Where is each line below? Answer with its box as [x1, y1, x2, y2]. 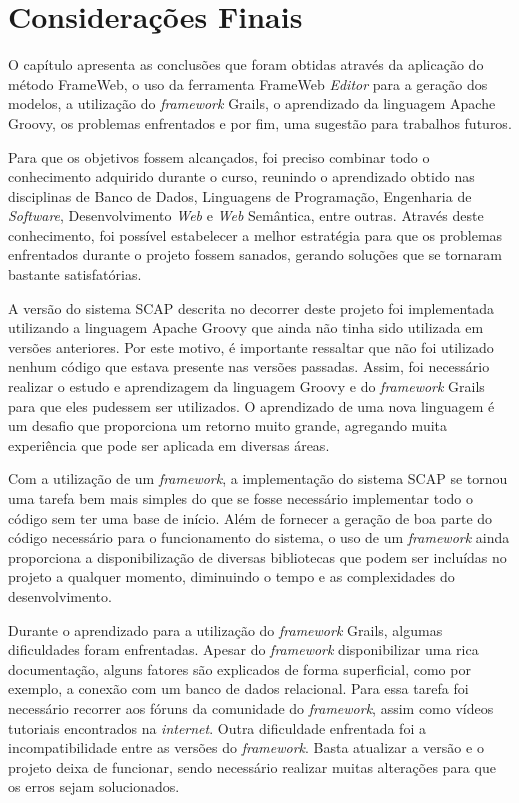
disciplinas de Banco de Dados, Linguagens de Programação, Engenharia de [8, 185, 472, 206]
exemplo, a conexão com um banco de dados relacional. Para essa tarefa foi [8, 678, 469, 699]
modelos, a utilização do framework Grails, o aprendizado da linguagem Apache [8, 93, 496, 114]
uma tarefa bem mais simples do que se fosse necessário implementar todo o [8, 488, 473, 508]
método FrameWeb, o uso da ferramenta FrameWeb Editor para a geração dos [8, 73, 488, 94]
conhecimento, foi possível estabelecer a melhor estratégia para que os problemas [8, 224, 503, 245]
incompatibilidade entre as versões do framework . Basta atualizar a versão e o [8, 737, 484, 758]
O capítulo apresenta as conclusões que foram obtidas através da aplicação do [8, 54, 484, 75]
